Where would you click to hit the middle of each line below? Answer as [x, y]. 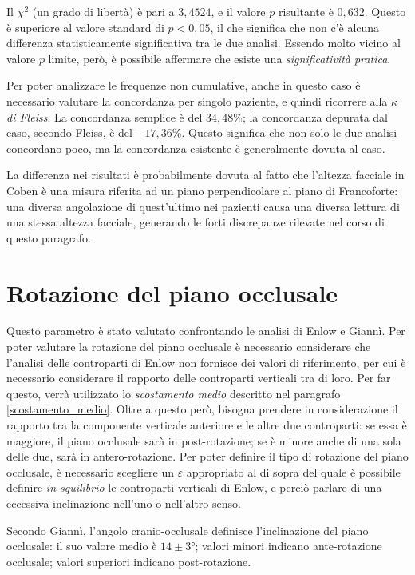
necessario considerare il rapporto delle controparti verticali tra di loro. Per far [199, 378]
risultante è [306, 11]
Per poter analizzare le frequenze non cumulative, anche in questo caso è [184, 85]
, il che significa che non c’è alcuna [295, 27]
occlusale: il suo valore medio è [82, 546]
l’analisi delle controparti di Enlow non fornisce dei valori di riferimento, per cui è [206, 362]
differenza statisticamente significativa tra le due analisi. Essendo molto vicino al [204, 43]
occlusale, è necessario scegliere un [90, 471]
